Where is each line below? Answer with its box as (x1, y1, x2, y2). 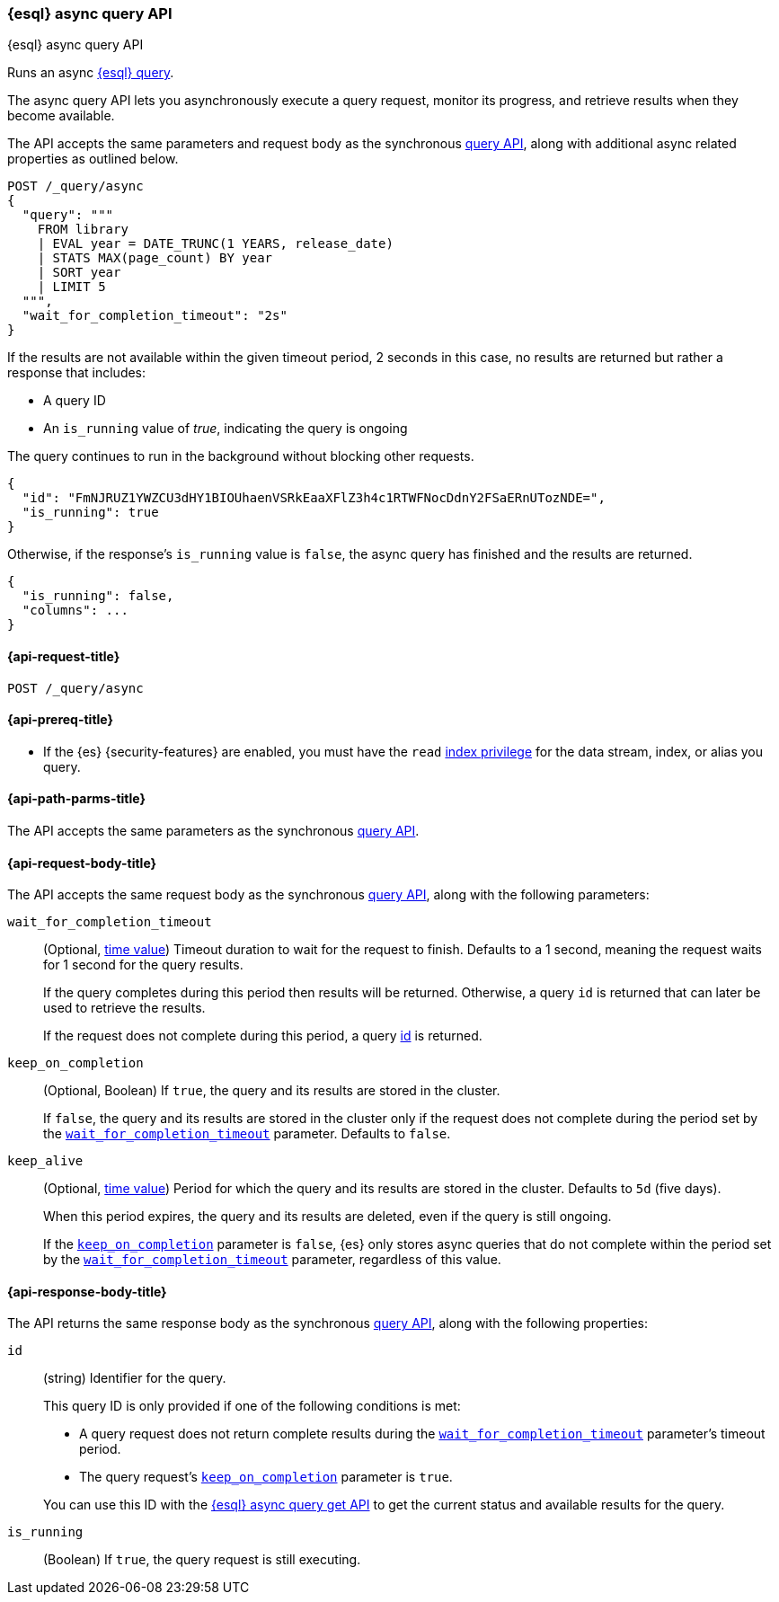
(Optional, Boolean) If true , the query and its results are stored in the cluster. (43, 1083, 500, 1099)
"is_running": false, (22, 589, 174, 604)
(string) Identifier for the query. (43, 1370, 226, 1386)
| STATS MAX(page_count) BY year (37, 251, 273, 266)
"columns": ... (22, 603, 128, 618)
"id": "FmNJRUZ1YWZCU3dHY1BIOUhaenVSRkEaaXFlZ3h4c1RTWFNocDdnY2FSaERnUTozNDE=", (22, 491, 606, 506)
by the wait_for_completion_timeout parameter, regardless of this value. (43, 1252, 501, 1268)
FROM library (37, 222, 128, 237)
